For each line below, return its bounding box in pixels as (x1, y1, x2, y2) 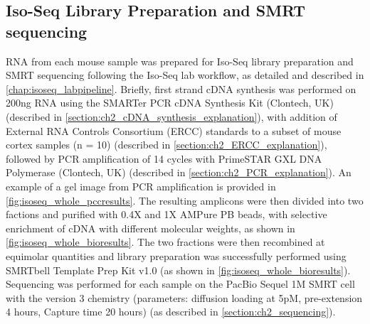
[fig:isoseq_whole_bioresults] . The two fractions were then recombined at (6, 234, 325, 249)
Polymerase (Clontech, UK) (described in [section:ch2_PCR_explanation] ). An (6, 165, 351, 180)
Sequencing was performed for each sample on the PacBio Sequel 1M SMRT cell (6, 276, 355, 291)
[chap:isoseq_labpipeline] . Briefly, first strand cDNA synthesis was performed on (6, 81, 356, 96)
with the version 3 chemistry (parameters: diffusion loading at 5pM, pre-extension (6, 290, 363, 305)
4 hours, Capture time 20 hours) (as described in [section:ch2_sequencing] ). (6, 304, 336, 319)
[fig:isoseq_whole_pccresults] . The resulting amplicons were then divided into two (6, 193, 364, 207)
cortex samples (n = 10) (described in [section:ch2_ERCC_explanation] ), (6, 137, 327, 152)
